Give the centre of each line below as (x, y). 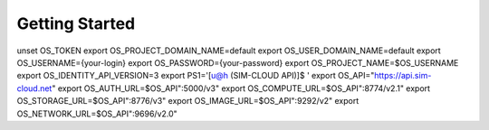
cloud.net (34, 88)
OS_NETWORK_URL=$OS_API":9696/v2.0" (97, 114)
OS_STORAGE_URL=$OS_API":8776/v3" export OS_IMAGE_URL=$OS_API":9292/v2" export (188, 101)
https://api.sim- (403, 76)
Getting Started (76, 23)
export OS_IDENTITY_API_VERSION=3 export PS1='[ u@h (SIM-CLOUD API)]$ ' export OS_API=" (196, 76)
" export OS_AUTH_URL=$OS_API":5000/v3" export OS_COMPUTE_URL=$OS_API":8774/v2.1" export (240, 88)
